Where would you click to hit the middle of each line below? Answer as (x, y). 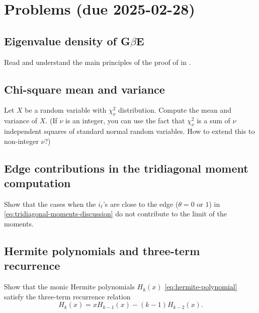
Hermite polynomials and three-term (102, 250)
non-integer (21, 141)
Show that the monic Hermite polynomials (69, 287)
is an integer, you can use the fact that (125, 121)
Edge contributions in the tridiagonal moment (126, 168)
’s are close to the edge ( (141, 204)
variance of (21, 121)
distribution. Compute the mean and (175, 110)
